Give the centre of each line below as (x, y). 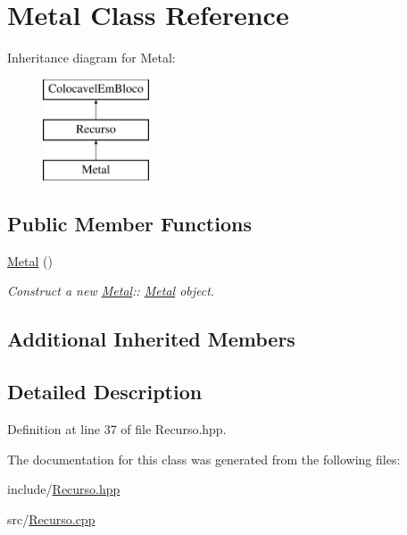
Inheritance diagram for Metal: (91, 58)
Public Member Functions (129, 224)
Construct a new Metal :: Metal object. (111, 291)
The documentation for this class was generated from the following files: (204, 459)
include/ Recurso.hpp (64, 489)
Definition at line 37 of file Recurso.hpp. (117, 429)
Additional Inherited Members (151, 339)
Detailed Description (105, 392)
